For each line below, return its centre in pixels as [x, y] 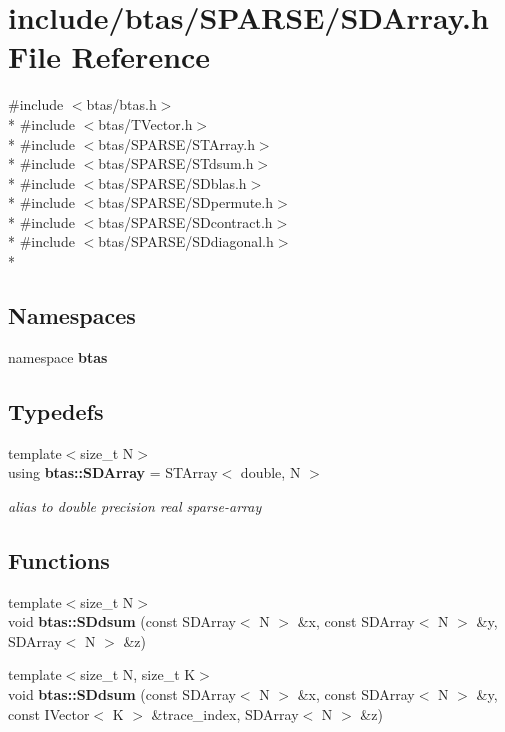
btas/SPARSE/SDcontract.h [185, 221]
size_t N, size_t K [138, 674]
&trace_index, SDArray [225, 713]
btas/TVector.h [145, 123]
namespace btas [58, 356]
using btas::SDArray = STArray [113, 472]
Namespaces [72, 315]
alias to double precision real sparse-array [135, 505]
